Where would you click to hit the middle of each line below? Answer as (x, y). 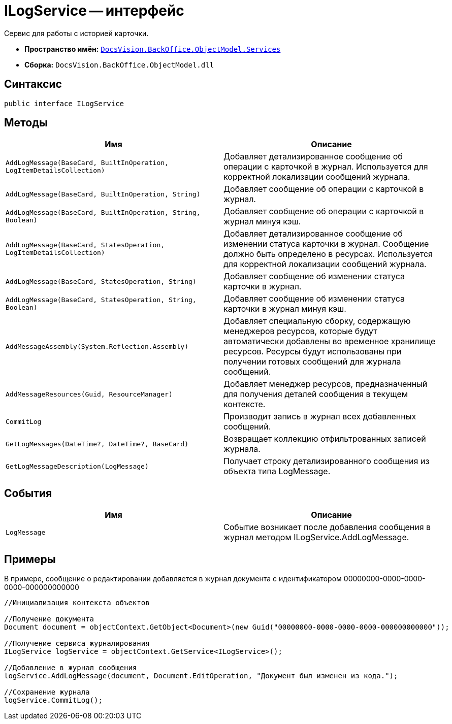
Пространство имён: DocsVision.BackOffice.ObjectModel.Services (153, 49)
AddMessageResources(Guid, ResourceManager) (89, 394)
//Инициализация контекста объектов (77, 603)
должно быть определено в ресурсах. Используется (328, 254)
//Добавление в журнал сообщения (71, 668)
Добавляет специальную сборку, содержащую (317, 321)
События (28, 493)
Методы (26, 123)
